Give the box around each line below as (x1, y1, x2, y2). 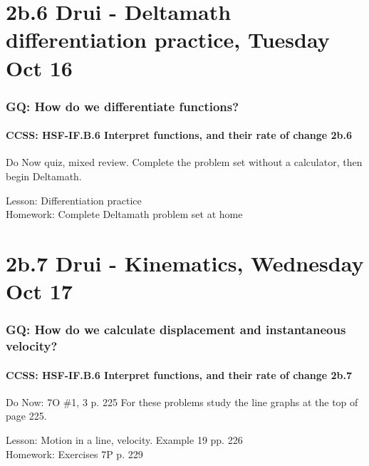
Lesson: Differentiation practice (6, 192, 142, 207)
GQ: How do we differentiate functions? (6, 97, 239, 115)
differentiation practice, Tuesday (6, 25, 330, 54)
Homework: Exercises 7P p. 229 (6, 446, 143, 461)
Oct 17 (6, 276, 73, 306)
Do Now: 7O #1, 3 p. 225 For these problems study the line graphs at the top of (6, 394, 358, 409)
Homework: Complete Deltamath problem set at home (6, 207, 243, 222)
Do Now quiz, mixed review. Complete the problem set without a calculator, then (6, 155, 363, 170)
